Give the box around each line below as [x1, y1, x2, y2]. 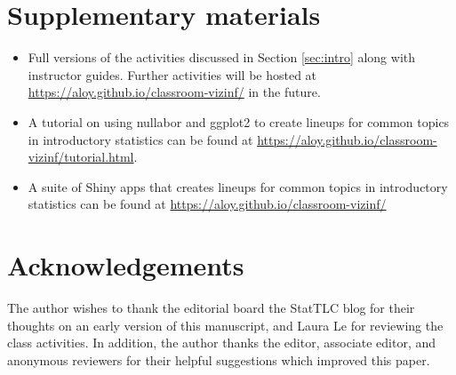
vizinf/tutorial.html [28, 148, 134, 166]
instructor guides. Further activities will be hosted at [28, 65, 317, 84]
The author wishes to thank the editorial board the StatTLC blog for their [7, 299, 415, 316]
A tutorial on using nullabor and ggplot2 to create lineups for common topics [28, 112, 450, 131]
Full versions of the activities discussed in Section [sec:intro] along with [28, 48, 416, 67]
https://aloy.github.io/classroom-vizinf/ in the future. [28, 83, 321, 101]
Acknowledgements [7, 247, 244, 283]
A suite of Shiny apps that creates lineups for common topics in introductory [28, 177, 448, 195]
